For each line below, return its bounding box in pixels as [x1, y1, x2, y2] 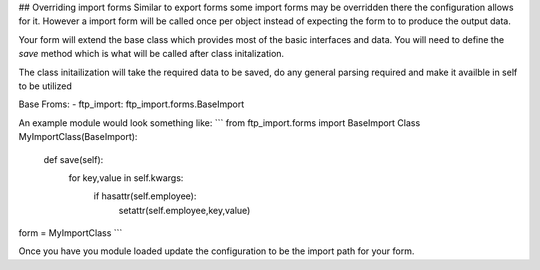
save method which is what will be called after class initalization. [18, 48, 285, 60]
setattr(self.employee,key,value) [118, 204, 251, 216]
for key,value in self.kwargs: [68, 171, 184, 184]
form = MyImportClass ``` [18, 227, 123, 239]
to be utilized [18, 80, 72, 92]
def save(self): [43, 153, 104, 165]
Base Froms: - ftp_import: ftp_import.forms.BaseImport [18, 98, 245, 110]
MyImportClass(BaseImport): [18, 131, 138, 143]
